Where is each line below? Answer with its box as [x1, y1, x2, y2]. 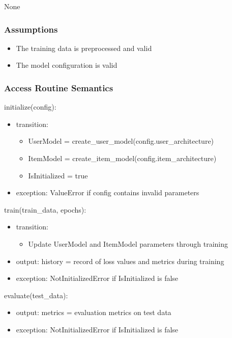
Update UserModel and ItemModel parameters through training [28, 238, 228, 249]
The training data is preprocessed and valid [16, 42, 152, 53]
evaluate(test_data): [4, 290, 68, 300]
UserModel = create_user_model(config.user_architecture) [28, 136, 214, 146]
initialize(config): [4, 101, 56, 112]
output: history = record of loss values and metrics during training [16, 255, 224, 266]
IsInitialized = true [28, 170, 88, 180]
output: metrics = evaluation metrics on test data [16, 307, 171, 318]
